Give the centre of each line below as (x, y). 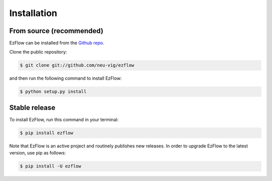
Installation (33, 13)
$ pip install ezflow (47, 133)
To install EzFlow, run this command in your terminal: (64, 119)
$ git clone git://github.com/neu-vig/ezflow (77, 65)
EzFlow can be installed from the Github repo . (57, 43)
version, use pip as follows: (38, 153)
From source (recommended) (56, 31)
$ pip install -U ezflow (51, 166)
